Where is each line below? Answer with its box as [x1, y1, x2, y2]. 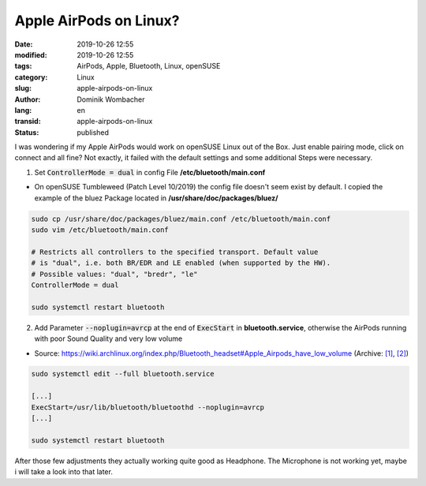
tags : [14, 62, 32, 71]
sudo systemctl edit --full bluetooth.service [31, 369, 215, 379]
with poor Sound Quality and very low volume [34, 334, 183, 343]
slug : [14, 84, 32, 93]
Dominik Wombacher [77, 95, 145, 104]
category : [14, 72, 48, 82]
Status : [14, 127, 39, 137]
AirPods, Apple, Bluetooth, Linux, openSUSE [77, 62, 221, 71]
